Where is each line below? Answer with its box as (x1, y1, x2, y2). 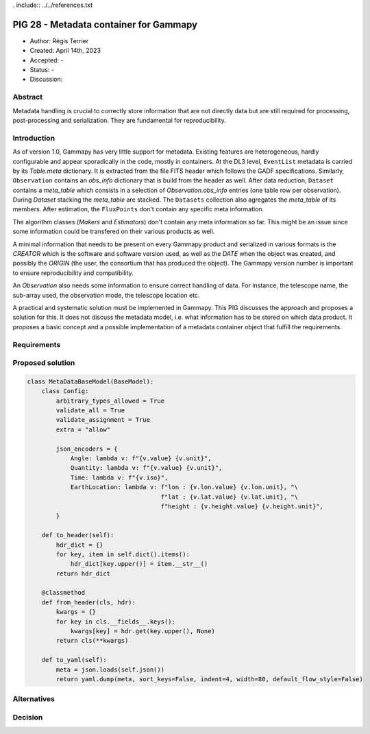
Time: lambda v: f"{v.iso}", (70, 473, 169, 482)
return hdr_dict (56, 569, 111, 578)
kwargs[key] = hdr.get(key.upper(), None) (70, 628, 215, 635)
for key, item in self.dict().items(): (56, 550, 190, 558)
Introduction (12, 133, 55, 143)
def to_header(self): (41, 532, 114, 539)
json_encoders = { (56, 445, 118, 453)
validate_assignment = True (56, 416, 151, 424)
